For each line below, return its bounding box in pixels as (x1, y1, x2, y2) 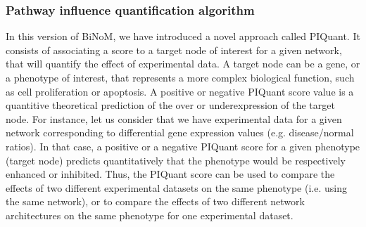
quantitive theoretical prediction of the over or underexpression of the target (6, 98, 335, 112)
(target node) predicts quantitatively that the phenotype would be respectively (6, 153, 346, 167)
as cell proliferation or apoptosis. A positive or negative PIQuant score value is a (6, 84, 354, 98)
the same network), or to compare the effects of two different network (6, 194, 305, 209)
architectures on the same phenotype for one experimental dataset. (6, 207, 294, 222)
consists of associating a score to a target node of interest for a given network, (6, 42, 342, 57)
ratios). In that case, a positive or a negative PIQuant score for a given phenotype (6, 138, 360, 153)
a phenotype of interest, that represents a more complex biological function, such (6, 70, 355, 84)
